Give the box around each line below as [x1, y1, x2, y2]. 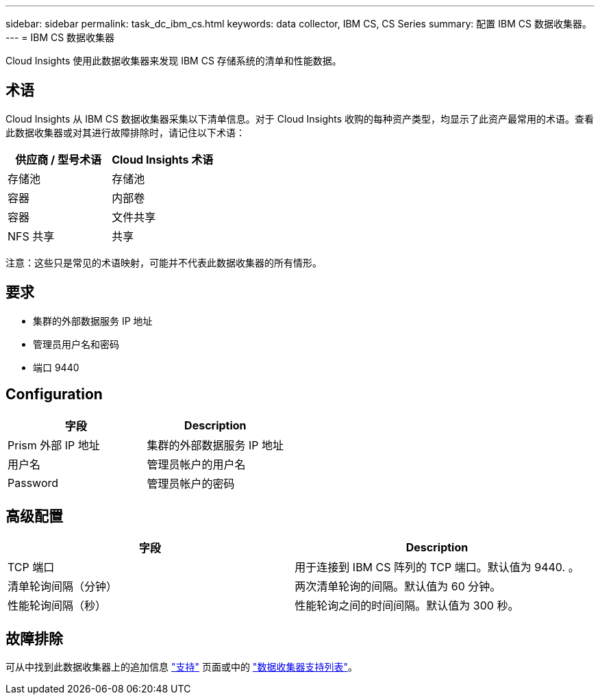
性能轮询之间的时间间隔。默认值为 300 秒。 [295, 599, 519, 613]
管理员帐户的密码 [147, 476, 235, 490]
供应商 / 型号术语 [15, 152, 101, 166]
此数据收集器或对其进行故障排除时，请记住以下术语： [5, 126, 245, 138]
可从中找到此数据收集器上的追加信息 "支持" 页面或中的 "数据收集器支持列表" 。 [5, 661, 358, 673]
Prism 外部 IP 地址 [8, 438, 100, 452]
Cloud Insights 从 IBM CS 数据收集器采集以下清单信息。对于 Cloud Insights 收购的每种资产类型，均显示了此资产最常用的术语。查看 [5, 112, 595, 125]
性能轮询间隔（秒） [8, 599, 107, 613]
